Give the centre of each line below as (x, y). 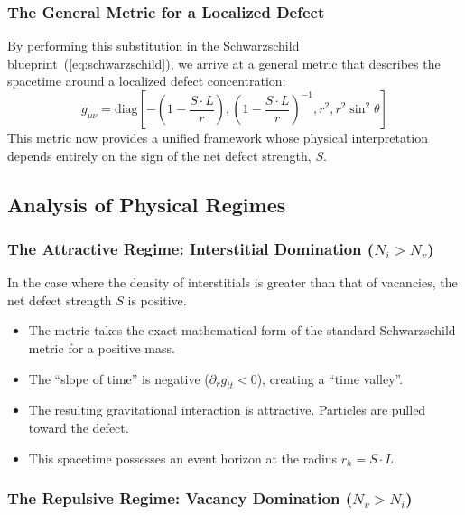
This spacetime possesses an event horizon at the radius (183, 458)
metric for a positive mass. (102, 347)
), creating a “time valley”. (330, 378)
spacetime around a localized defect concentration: (147, 81)
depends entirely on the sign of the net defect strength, (159, 155)
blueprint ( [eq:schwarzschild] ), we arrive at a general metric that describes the (224, 63)
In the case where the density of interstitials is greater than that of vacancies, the (232, 282)
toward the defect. (79, 427)
